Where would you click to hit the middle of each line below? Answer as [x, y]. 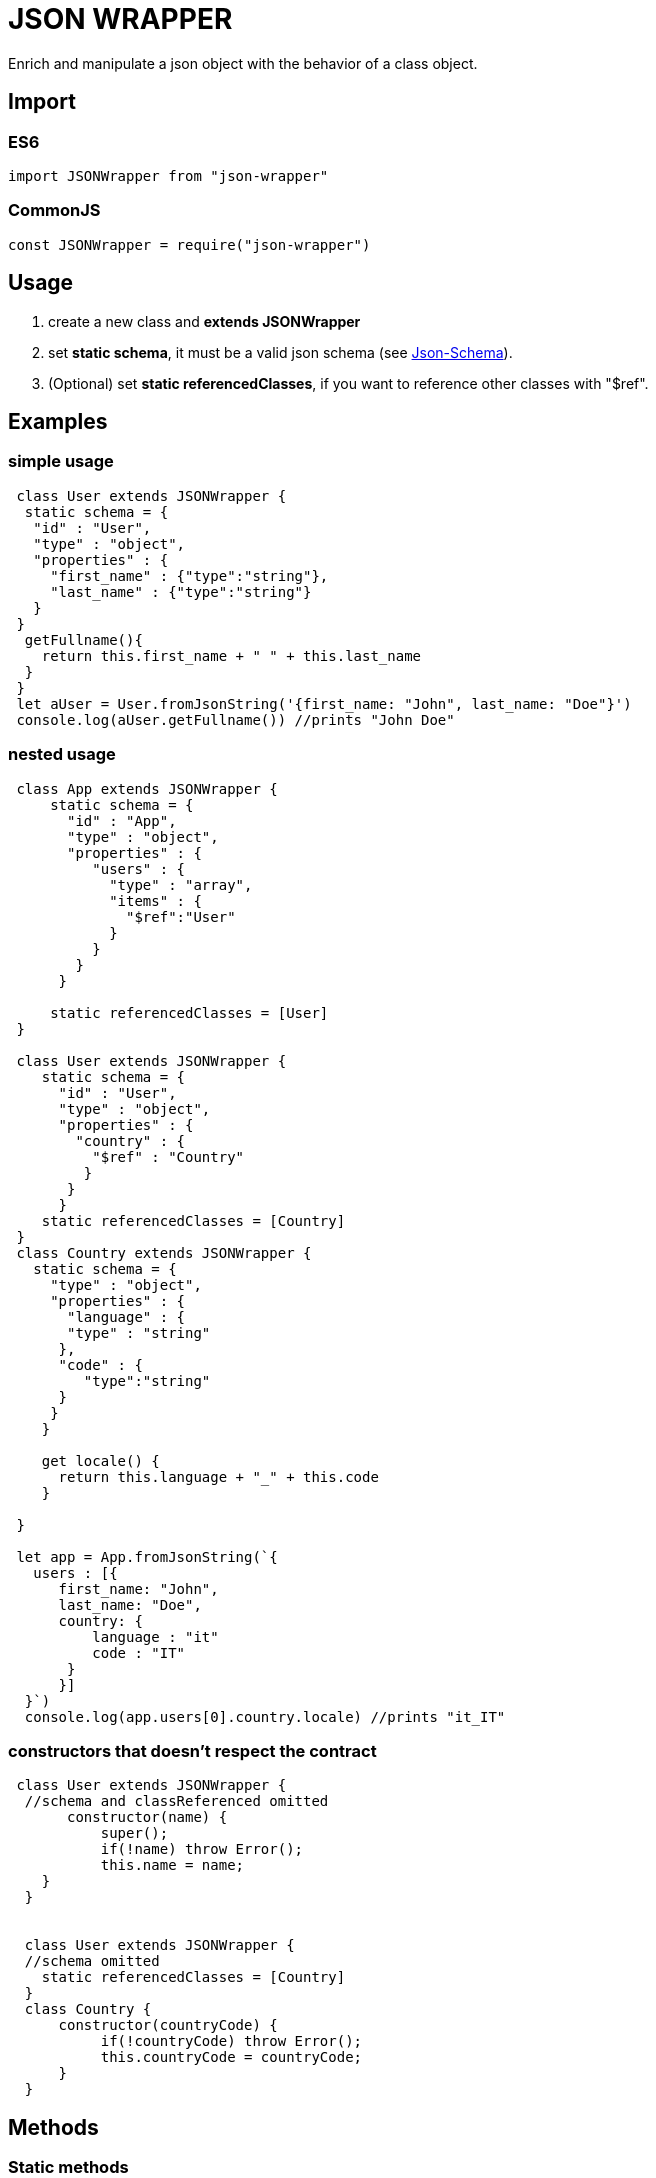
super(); [134, 1833]
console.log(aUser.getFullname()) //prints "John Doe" [235, 719]
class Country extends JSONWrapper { [164, 1252]
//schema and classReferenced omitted [176, 1801]
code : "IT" [139, 1652]
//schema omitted [92, 1961]
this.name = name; [172, 1865]
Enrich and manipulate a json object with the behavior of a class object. [243, 63]
